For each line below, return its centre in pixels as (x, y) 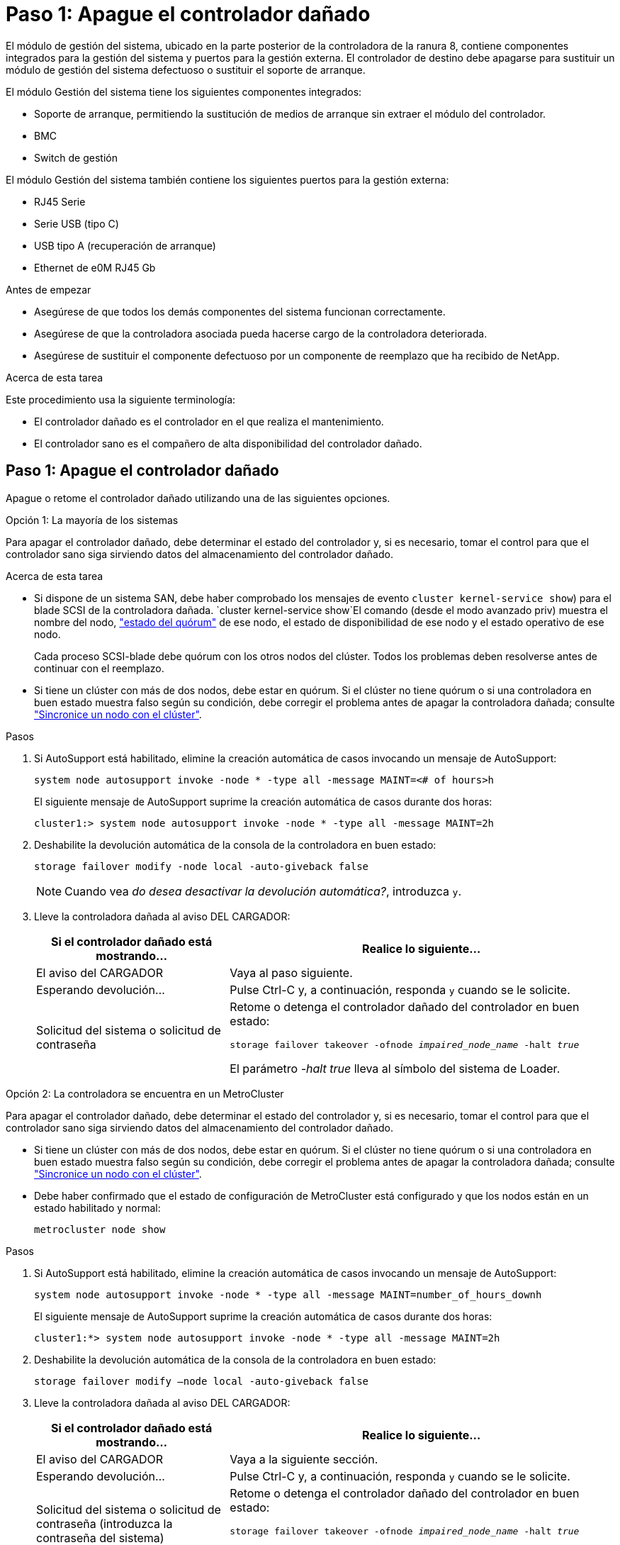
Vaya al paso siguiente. (291, 972)
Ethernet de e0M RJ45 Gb (95, 267)
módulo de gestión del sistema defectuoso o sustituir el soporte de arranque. (186, 69)
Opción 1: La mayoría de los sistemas (92, 520)
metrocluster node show (100, 1229)
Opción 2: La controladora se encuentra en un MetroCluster (145, 1093)
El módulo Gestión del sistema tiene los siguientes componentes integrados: (184, 91)
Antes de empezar (49, 289)
